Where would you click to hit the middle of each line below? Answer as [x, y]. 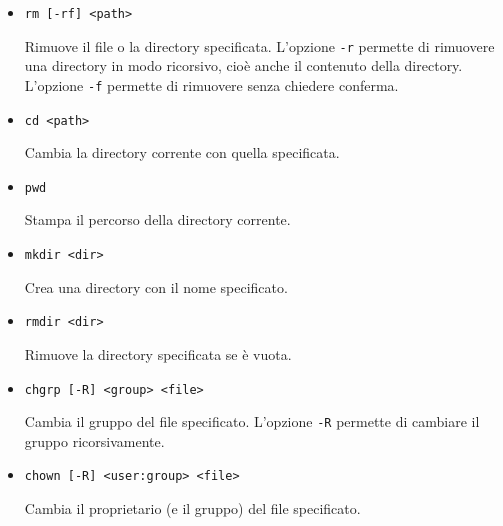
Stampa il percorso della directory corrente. [157, 219]
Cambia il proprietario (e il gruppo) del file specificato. [192, 508]
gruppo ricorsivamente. [94, 440]
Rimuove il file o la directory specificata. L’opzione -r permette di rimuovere [259, 45]
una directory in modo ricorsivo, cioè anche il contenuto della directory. [243, 65]
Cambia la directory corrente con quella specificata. [182, 152]
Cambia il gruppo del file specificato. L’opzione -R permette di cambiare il [252, 421]
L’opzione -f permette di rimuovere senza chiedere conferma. [211, 84]
